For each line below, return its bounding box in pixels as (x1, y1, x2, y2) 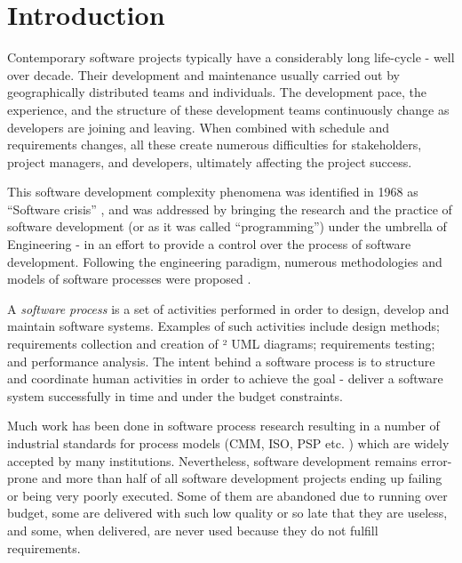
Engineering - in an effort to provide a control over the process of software (7, 235, 411, 253)
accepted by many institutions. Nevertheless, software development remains (7, 451, 418, 470)
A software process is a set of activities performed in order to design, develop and (7, 299, 450, 318)
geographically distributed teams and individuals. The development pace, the (7, 83, 427, 101)
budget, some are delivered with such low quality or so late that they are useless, (7, 503, 448, 522)
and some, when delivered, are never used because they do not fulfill (7, 520, 378, 539)
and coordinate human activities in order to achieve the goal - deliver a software (7, 369, 443, 388)
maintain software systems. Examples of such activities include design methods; (7, 317, 441, 335)
